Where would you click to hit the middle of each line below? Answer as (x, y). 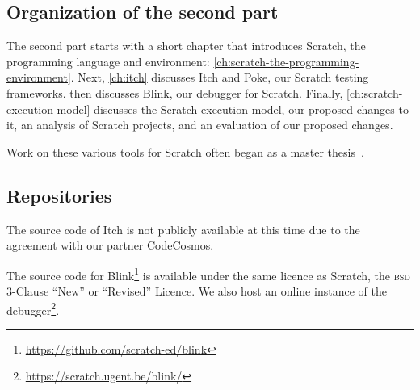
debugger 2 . (33, 308)
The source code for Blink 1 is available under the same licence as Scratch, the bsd (209, 274)
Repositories (59, 195)
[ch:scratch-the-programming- (286, 61)
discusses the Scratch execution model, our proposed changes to (251, 109)
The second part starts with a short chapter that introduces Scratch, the (186, 46)
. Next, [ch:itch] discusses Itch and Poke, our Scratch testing (220, 77)
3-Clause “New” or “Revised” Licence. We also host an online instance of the (197, 291)
